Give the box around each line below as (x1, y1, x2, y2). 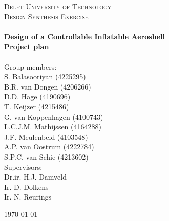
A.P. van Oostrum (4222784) (4, 141, 94, 152)
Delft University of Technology (4, 1, 112, 11)
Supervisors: (4, 161, 43, 172)
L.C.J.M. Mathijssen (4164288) (4, 121, 101, 132)
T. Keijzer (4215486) (4, 101, 69, 112)
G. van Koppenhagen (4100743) (4, 111, 103, 122)
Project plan (4, 41, 49, 52)
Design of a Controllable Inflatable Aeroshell (4, 31, 165, 41)
